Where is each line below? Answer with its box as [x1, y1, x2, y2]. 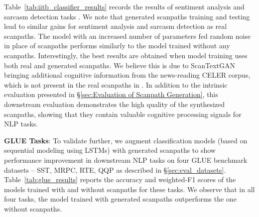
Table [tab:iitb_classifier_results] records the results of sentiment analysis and [4, 1, 245, 11]
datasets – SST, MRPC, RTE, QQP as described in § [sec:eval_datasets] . [4, 164, 226, 175]
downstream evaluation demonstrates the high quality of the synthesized [4, 99, 225, 109]
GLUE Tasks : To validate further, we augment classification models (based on [4, 135, 248, 145]
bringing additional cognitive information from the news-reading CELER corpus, [4, 70, 251, 80]
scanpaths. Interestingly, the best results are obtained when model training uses [4, 50, 248, 60]
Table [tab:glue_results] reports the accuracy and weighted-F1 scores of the [4, 174, 236, 185]
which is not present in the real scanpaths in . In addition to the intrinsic [4, 79, 228, 90]
